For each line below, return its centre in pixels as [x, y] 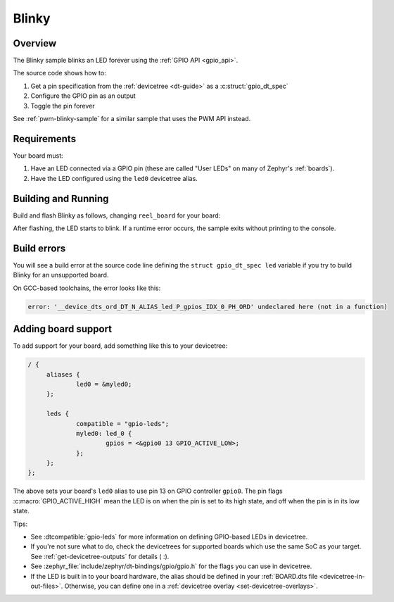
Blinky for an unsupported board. [61, 275]
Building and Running [61, 198]
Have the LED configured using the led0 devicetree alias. [114, 178]
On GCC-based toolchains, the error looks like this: [87, 288]
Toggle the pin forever [63, 106]
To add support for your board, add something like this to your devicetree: [120, 346]
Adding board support [63, 329]
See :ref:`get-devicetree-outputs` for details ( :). [100, 556]
